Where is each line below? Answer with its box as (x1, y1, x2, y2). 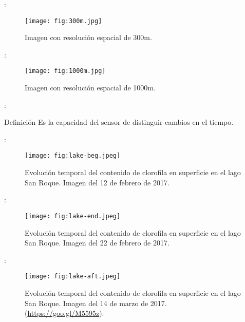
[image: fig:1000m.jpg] (25, 67, 106, 75)
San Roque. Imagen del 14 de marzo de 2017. (25, 297, 167, 308)
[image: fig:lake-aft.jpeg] (25, 273, 121, 280)
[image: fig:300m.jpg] (25, 17, 102, 25)
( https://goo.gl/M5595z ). (25, 308, 104, 318)
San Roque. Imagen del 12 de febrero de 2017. (25, 177, 169, 187)
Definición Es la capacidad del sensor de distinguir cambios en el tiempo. (4, 117, 234, 127)
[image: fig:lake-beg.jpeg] (25, 152, 121, 160)
